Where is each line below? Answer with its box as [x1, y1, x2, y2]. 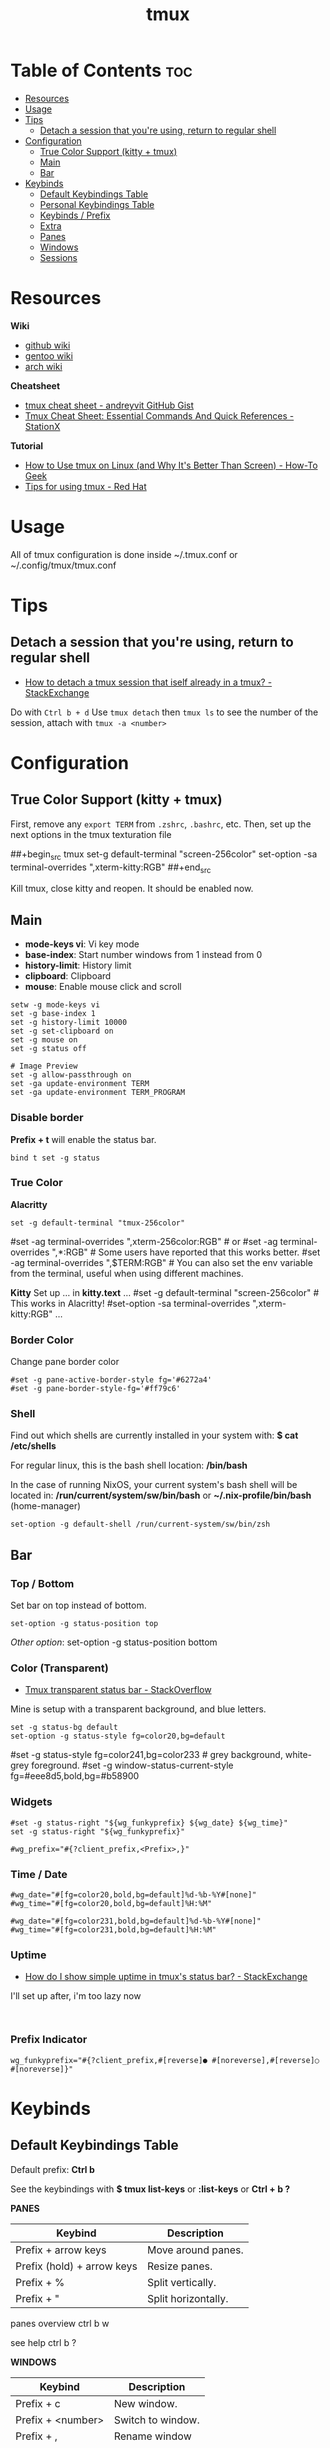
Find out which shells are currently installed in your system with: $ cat [10, 1429, 299, 1442]
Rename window [113, 2429, 192, 2443]
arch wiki [24, 360, 63, 372]
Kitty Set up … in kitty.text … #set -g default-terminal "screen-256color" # [10, 1286, 320, 1298]
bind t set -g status [10, 1153, 101, 1163]
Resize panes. [146, 2259, 213, 2273]
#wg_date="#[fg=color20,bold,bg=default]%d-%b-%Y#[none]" [10, 1889, 257, 1900]
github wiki [24, 339, 71, 351]
